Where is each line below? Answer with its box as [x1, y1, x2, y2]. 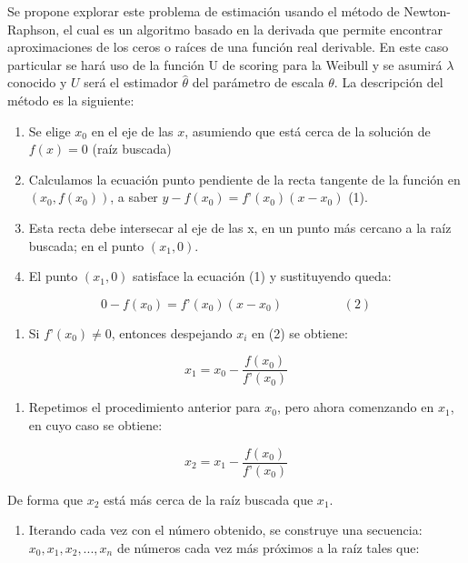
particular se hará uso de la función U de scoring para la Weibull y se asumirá [7, 55, 443, 74]
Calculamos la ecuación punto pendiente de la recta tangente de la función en [28, 169, 461, 188]
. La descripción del [334, 73, 443, 92]
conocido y [7, 73, 67, 92]
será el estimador [84, 73, 178, 92]
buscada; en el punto [28, 236, 144, 255]
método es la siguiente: [7, 90, 134, 109]
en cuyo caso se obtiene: [28, 415, 163, 434]
